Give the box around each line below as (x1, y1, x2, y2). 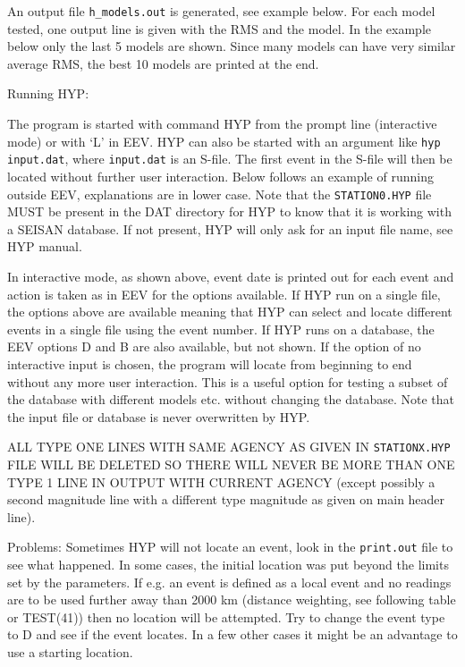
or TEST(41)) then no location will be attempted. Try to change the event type (7, 607, 445, 626)
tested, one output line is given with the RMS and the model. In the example (7, 19, 432, 38)
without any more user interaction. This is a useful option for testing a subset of (7, 372, 448, 391)
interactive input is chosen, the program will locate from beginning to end (7, 354, 412, 373)
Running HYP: (7, 84, 89, 103)
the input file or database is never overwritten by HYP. (7, 407, 310, 426)
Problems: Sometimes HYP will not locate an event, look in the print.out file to (7, 537, 453, 556)
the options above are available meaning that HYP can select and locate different (7, 302, 452, 321)
